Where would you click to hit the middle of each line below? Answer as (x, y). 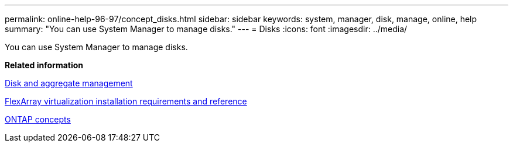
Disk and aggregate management (69, 83)
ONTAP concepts (38, 119)
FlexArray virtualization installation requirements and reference (126, 101)
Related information (44, 65)
